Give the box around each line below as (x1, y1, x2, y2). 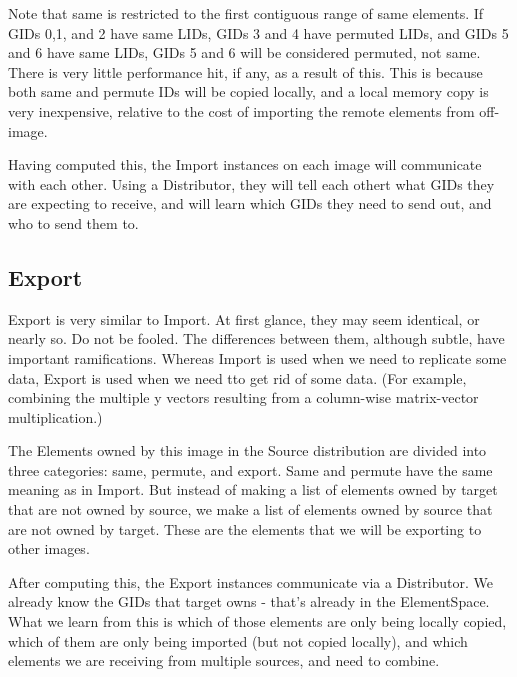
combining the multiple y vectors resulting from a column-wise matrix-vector (8, 387, 479, 408)
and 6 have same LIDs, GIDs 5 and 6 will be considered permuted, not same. (8, 42, 481, 63)
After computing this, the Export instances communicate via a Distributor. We (8, 571, 494, 592)
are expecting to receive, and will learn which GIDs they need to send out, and (8, 193, 492, 214)
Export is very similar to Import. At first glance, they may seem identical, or (8, 308, 480, 329)
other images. (8, 538, 90, 559)
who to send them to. (8, 212, 139, 233)
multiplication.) (8, 406, 103, 427)
